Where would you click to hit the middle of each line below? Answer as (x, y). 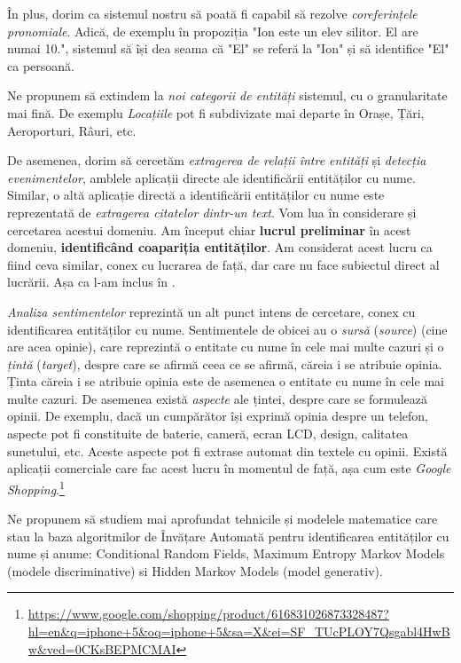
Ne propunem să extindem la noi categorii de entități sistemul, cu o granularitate (227, 95)
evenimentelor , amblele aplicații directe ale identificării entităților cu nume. (211, 177)
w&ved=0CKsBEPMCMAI (102, 648)
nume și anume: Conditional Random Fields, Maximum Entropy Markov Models (226, 553)
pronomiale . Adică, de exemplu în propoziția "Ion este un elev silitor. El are (213, 31)
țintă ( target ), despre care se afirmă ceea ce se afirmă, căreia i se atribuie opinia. (225, 363)
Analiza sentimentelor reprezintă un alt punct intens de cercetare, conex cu (211, 311)
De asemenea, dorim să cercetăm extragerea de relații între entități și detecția (217, 160)
